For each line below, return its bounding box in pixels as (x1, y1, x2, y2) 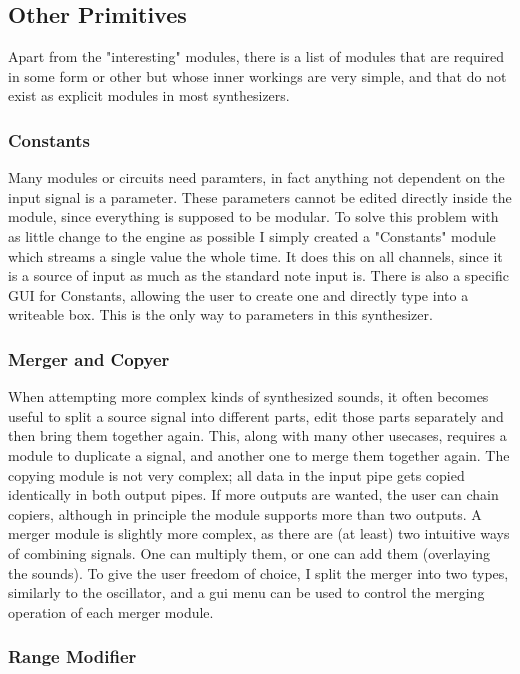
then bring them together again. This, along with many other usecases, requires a (8, 425, 507, 446)
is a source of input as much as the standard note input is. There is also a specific (8, 265, 509, 286)
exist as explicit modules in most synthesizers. (8, 85, 290, 106)
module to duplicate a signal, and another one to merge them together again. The (8, 444, 510, 465)
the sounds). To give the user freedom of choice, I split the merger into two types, (8, 562, 509, 583)
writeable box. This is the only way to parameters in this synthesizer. (8, 304, 433, 325)
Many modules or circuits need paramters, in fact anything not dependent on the (8, 167, 505, 188)
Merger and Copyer (8, 346, 170, 371)
